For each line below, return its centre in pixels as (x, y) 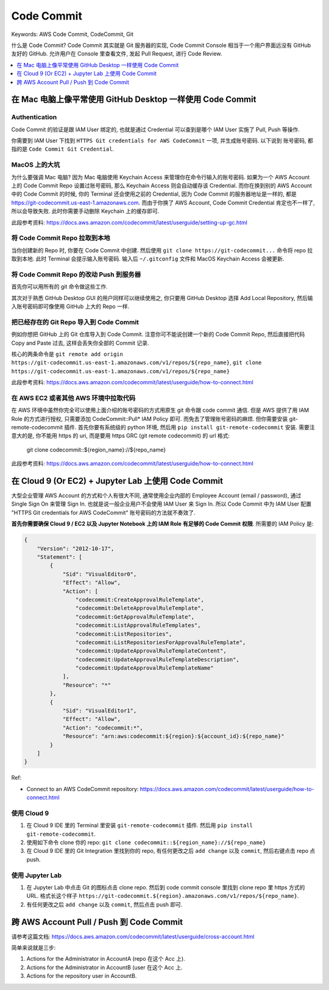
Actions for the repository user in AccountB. (82, 976)
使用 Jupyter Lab (37, 875)
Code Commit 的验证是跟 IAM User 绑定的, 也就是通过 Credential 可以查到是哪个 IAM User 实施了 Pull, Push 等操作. (155, 129)
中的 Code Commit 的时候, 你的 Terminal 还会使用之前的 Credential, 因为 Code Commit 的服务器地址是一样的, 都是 (154, 194)
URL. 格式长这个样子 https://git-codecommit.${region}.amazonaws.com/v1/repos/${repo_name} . (163, 896)
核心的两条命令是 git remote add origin (67, 354)
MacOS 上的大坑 (36, 165)
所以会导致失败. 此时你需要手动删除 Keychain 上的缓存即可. (85, 211)
